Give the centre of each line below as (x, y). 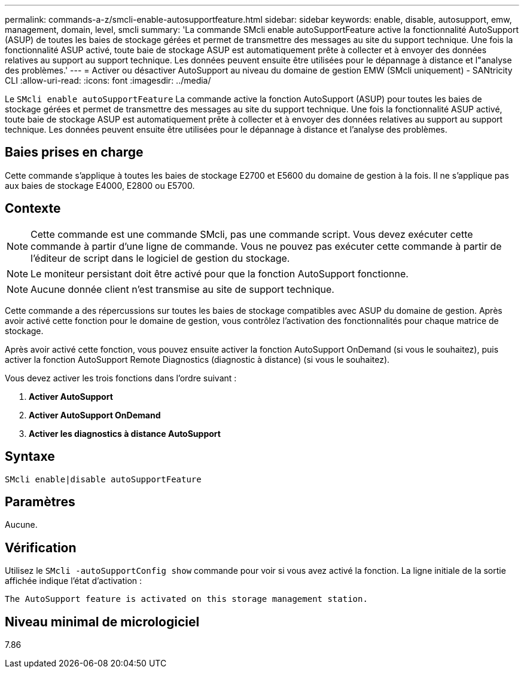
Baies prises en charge (74, 152)
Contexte (33, 209)
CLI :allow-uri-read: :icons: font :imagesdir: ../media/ (108, 80)
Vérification (41, 547)
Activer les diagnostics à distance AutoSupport (125, 433)
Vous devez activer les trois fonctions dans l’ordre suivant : (121, 378)
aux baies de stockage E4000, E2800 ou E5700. (100, 185)
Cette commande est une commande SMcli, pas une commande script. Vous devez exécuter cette (252, 234)
